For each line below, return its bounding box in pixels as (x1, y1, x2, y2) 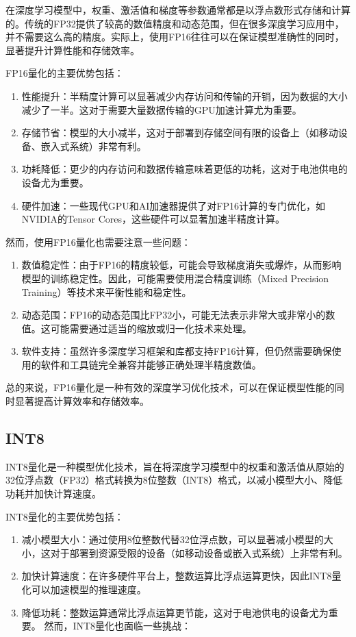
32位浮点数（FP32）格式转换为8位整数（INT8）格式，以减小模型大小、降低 (5, 473, 343, 487)
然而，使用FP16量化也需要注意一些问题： (5, 234, 191, 249)
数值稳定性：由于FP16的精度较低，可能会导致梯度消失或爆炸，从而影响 (21, 258, 342, 272)
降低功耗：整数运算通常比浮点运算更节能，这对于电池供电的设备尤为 (21, 605, 329, 619)
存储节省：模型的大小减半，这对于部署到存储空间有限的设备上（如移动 (21, 125, 338, 140)
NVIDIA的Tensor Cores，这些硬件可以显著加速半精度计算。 (21, 212, 285, 226)
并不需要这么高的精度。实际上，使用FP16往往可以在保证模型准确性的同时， (5, 29, 344, 44)
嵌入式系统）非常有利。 (40, 138, 147, 153)
